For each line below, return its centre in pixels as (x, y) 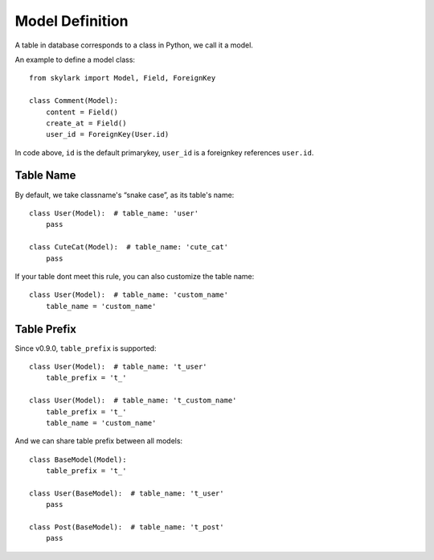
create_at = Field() (86, 123)
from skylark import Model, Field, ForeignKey (123, 78)
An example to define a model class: (75, 60)
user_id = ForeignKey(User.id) (107, 134)
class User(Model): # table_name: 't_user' (119, 366)
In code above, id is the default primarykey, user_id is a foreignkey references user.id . (164, 152)
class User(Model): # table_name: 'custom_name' (129, 295)
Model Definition (72, 21)
